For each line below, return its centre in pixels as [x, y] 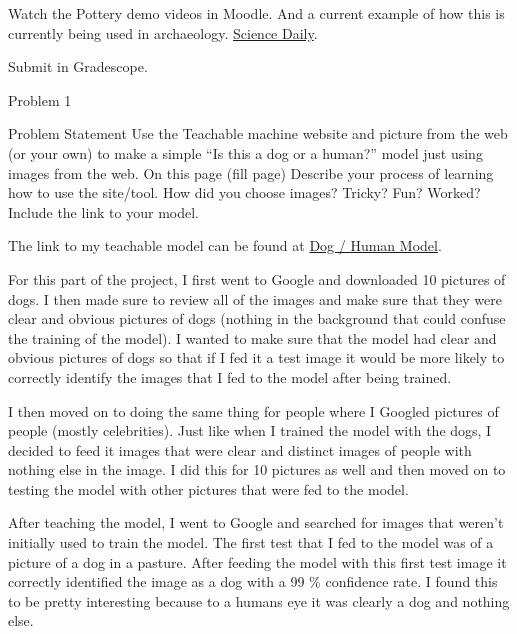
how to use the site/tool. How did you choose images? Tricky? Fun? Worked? [244, 192]
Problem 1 [40, 99]
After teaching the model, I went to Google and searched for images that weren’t [256, 522]
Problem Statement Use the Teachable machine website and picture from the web [258, 133]
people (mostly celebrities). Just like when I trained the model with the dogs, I [250, 430]
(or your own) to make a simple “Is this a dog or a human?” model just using [245, 152]
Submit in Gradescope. [78, 66]
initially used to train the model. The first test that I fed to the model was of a [251, 542]
